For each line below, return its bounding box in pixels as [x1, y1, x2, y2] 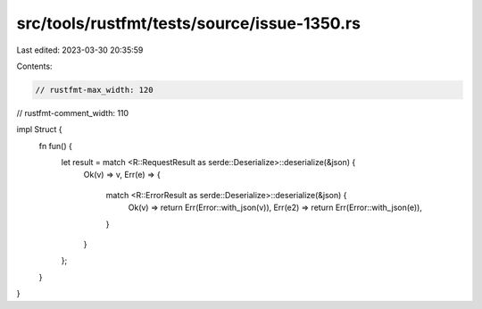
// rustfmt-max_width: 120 [35, 85, 154, 95]
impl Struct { [16, 124, 62, 135]
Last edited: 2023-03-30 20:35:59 [16, 45, 144, 55]
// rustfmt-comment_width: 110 [16, 107, 129, 118]
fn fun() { [38, 140, 73, 151]
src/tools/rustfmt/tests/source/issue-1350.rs [16, 13, 361, 33]
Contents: [16, 61, 53, 71]
